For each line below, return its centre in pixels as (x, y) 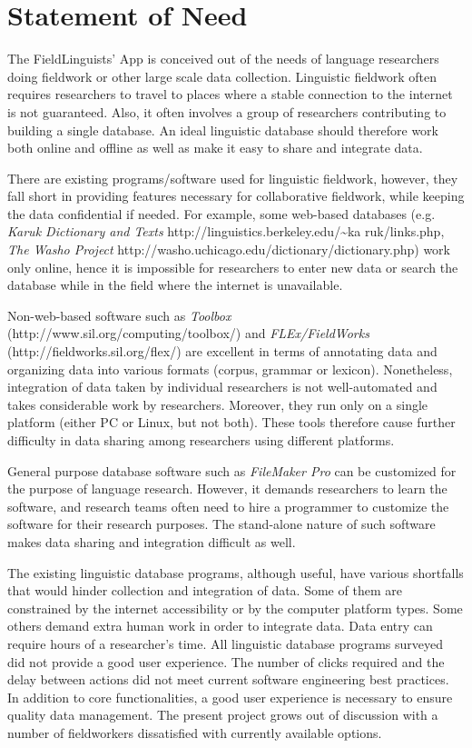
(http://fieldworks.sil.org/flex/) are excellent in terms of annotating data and (222, 351)
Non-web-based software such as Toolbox (119, 315)
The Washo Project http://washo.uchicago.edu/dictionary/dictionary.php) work (229, 249)
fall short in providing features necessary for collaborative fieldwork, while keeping (236, 196)
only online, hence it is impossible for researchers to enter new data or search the (233, 267)
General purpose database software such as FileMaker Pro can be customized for (232, 470)
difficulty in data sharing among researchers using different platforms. (201, 440)
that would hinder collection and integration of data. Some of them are (205, 590)
